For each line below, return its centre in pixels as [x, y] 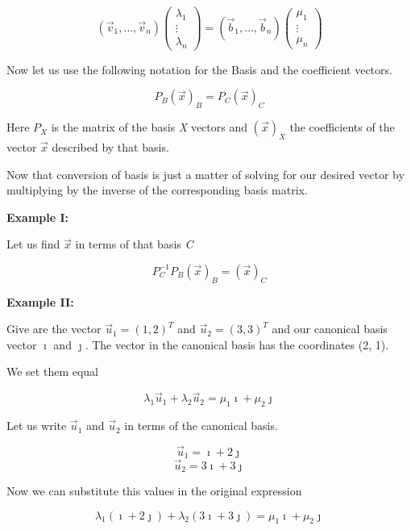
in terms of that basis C [134, 244]
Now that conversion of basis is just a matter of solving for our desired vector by [205, 174]
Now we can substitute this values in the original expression [154, 491]
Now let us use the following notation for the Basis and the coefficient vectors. [199, 69]
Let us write [37, 426]
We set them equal [53, 371]
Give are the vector [54, 329]
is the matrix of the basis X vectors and [149, 127]
